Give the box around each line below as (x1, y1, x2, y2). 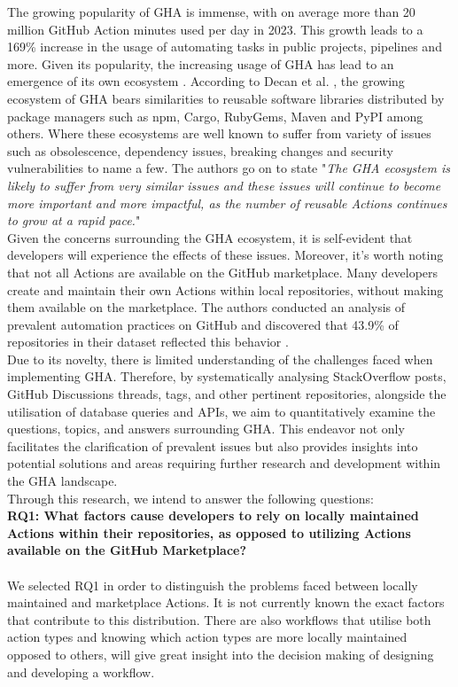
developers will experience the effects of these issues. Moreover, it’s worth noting (7, 246, 444, 264)
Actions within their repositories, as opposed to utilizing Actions (7, 523, 411, 542)
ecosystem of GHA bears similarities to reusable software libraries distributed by (7, 89, 445, 107)
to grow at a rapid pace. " (7, 211, 141, 230)
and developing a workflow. (7, 662, 155, 681)
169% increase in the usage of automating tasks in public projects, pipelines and (7, 37, 442, 56)
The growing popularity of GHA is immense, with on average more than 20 (7, 3, 415, 20)
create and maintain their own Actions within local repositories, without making (7, 280, 444, 299)
